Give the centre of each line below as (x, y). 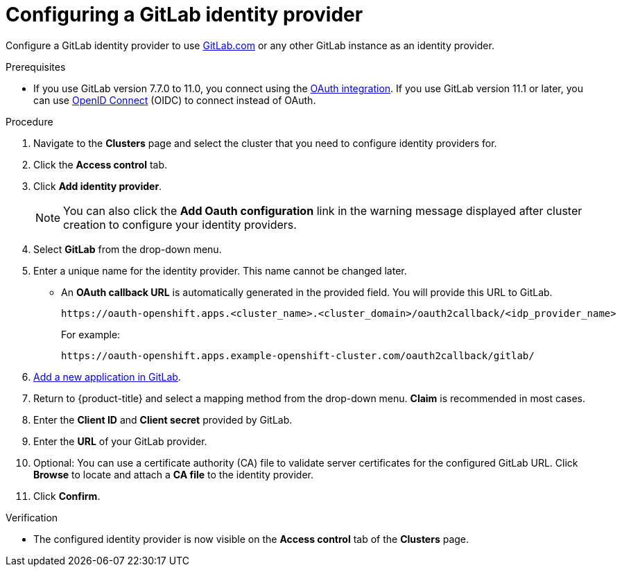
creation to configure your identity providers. (180, 224)
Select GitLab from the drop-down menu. (128, 249)
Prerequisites (36, 67)
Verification (32, 517)
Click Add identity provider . (98, 186)
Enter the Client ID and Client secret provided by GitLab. (163, 419)
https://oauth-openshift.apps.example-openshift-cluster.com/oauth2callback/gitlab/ (298, 355)
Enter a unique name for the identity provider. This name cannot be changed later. (220, 270)
